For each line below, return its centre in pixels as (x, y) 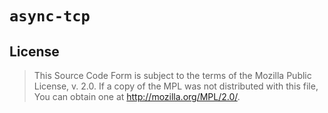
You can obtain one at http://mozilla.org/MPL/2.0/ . (137, 96)
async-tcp (50, 16)
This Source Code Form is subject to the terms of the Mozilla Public (172, 75)
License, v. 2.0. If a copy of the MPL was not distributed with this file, (176, 86)
